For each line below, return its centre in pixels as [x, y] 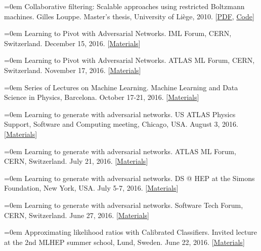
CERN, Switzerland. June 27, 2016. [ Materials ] [77, 215]
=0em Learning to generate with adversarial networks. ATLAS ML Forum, [120, 151]
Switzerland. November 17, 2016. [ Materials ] [73, 70]
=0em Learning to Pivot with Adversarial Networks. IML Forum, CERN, [118, 33]
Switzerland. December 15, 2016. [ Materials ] [72, 43]
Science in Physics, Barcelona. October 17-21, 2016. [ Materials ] [102, 97]
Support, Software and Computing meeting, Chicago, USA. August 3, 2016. [121, 124]
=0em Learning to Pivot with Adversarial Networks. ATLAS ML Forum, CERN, [129, 60]
